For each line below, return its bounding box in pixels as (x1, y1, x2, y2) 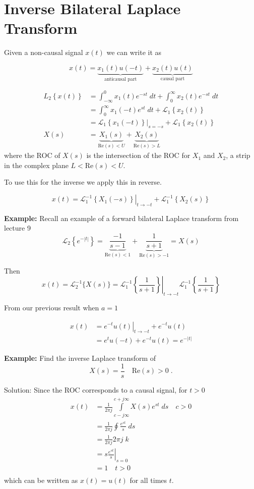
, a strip (226, 150, 250, 160)
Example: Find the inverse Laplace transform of (4, 353, 156, 363)
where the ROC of (4, 150, 60, 160)
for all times (130, 474, 167, 485)
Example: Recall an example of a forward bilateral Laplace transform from (4, 212, 239, 223)
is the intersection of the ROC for (86, 150, 190, 160)
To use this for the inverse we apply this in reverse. (4, 177, 162, 187)
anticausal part (104, 76, 137, 82)
